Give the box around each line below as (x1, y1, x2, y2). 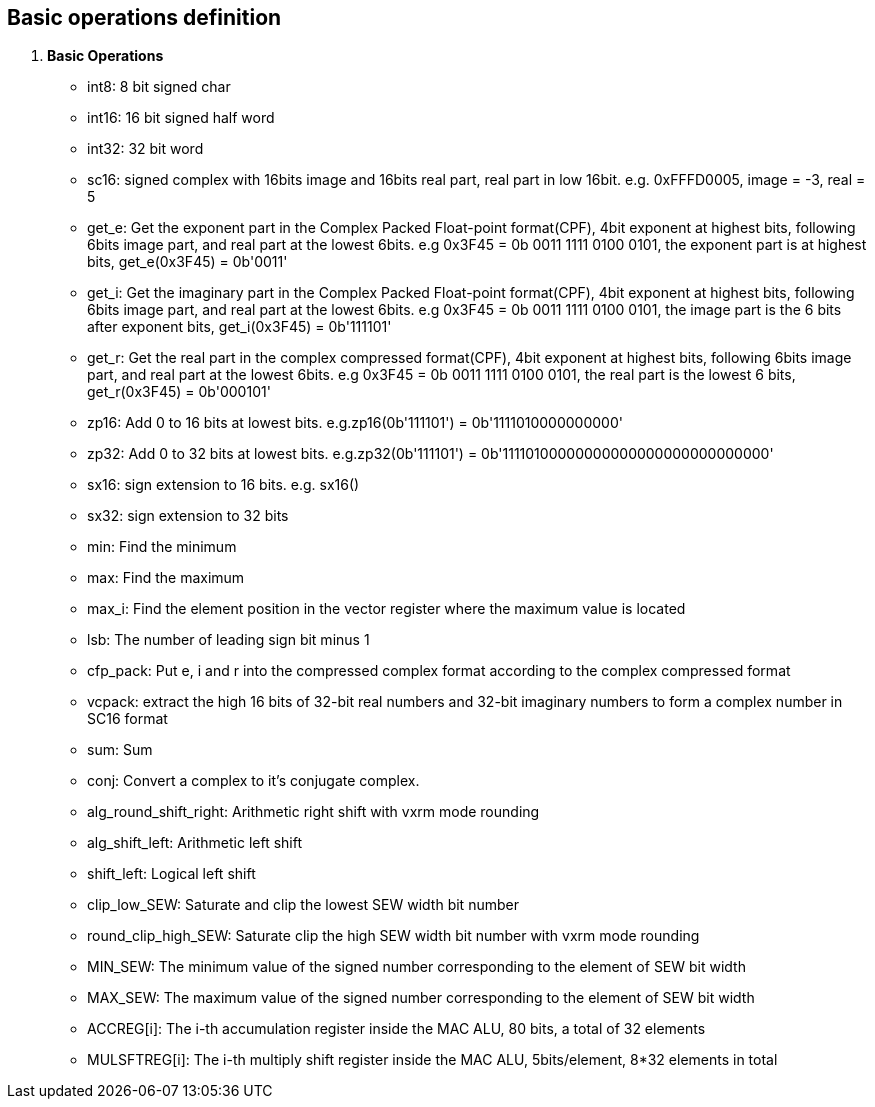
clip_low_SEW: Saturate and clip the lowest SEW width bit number (87, 896, 519, 914)
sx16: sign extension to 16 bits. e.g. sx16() (87, 476, 360, 494)
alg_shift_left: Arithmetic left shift (87, 834, 302, 852)
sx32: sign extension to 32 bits (87, 507, 289, 525)
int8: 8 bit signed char (87, 78, 231, 96)
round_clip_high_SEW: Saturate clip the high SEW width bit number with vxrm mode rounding (87, 927, 700, 945)
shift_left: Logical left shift (87, 865, 256, 883)
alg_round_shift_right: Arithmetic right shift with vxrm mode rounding (87, 803, 540, 821)
